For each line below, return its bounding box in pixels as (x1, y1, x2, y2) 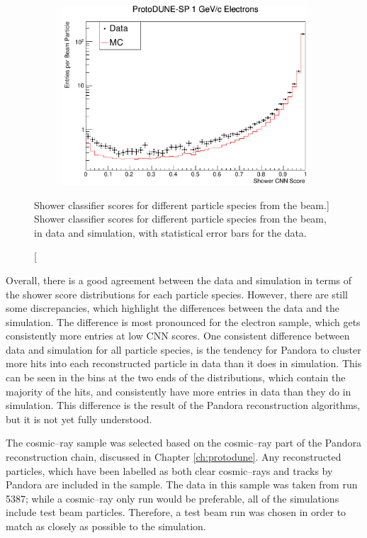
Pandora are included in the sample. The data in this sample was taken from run (6, 477, 358, 492)
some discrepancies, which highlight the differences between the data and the (6, 301, 339, 315)
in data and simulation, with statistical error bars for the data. (34, 225, 307, 240)
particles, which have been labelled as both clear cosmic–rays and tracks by (6, 463, 333, 478)
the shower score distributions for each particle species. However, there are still (6, 286, 349, 301)
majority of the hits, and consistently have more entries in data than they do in (6, 383, 351, 398)
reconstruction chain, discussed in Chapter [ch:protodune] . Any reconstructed (6, 449, 341, 464)
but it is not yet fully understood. (6, 411, 152, 426)
